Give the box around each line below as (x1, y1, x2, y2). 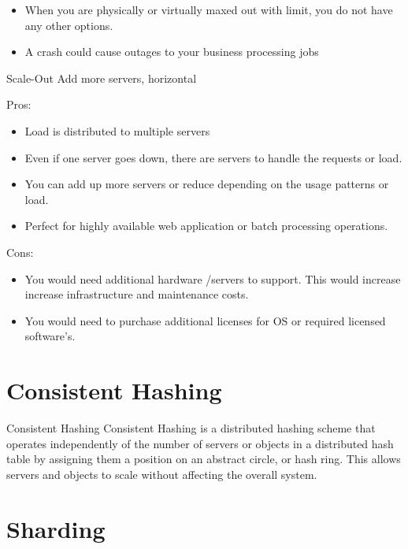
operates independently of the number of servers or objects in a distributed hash (6, 435, 394, 451)
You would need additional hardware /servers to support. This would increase (24, 270, 401, 287)
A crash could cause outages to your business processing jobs (24, 43, 319, 60)
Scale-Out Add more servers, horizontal (6, 69, 197, 86)
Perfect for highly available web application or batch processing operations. (24, 217, 388, 234)
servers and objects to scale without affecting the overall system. (6, 466, 317, 482)
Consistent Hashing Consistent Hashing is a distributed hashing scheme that (6, 420, 376, 436)
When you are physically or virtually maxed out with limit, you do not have (24, 2, 393, 17)
